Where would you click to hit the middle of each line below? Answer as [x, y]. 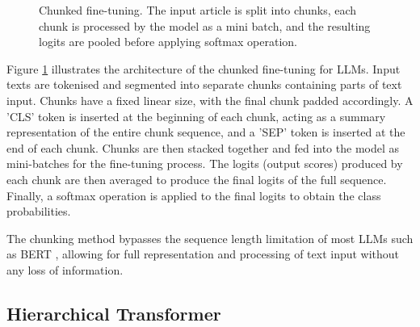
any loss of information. [65, 269]
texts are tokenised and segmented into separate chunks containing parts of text [204, 84]
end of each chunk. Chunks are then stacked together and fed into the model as [203, 147]
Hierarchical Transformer [114, 313]
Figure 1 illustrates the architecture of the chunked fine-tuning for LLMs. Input [204, 68]
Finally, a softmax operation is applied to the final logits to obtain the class [194, 195]
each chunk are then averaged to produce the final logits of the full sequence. [197, 179]
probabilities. [39, 211]
